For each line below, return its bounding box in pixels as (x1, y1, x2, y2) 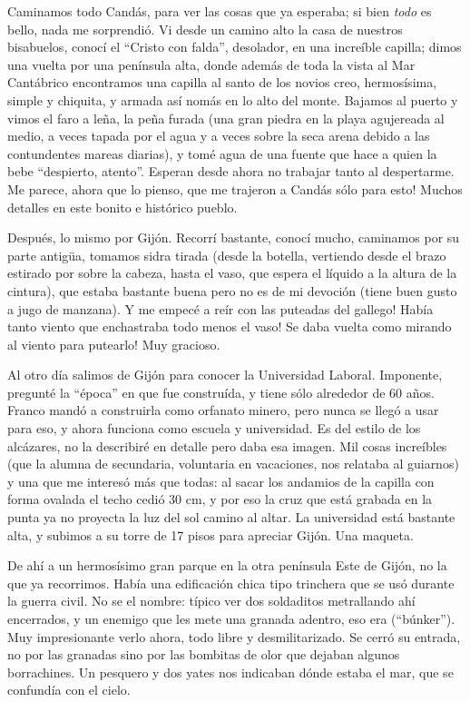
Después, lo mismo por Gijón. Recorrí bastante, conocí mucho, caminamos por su (7, 228, 460, 247)
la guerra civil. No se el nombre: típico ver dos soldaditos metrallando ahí (7, 591, 416, 610)
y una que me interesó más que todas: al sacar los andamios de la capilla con (7, 471, 435, 490)
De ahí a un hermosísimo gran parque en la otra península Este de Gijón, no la (7, 556, 447, 575)
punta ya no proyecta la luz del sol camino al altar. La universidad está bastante (7, 508, 455, 527)
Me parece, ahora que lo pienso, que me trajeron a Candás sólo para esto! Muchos (7, 179, 463, 198)
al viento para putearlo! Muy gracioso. (7, 334, 220, 353)
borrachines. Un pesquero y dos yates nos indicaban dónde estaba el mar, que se (7, 662, 454, 681)
